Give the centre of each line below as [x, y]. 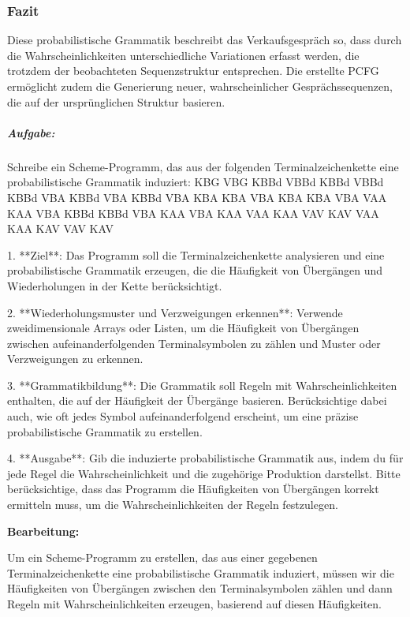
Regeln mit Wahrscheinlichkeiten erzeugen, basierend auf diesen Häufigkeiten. [194, 604]
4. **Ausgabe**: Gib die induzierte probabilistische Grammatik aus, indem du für [205, 458]
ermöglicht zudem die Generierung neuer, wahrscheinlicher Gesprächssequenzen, [200, 86]
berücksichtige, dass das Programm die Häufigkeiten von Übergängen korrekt [193, 489]
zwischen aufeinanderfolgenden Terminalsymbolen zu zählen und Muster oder [194, 343]
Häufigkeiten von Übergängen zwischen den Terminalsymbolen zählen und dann [200, 588]
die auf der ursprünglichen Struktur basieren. [116, 101]
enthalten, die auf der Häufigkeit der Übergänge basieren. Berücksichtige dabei [197, 400]
